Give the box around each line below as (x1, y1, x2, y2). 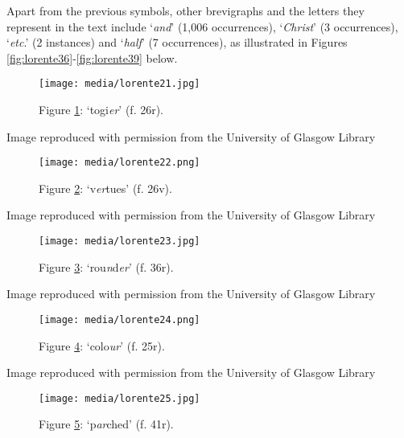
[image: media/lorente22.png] (39, 157, 200, 169)
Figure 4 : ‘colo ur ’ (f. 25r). (39, 337, 165, 354)
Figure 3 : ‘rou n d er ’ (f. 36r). (39, 258, 174, 275)
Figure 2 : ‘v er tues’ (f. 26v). (39, 179, 172, 196)
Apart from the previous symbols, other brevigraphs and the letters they (6, 2, 365, 18)
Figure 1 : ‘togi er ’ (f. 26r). (39, 101, 164, 118)
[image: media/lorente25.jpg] (39, 392, 200, 404)
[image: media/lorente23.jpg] (39, 235, 200, 248)
